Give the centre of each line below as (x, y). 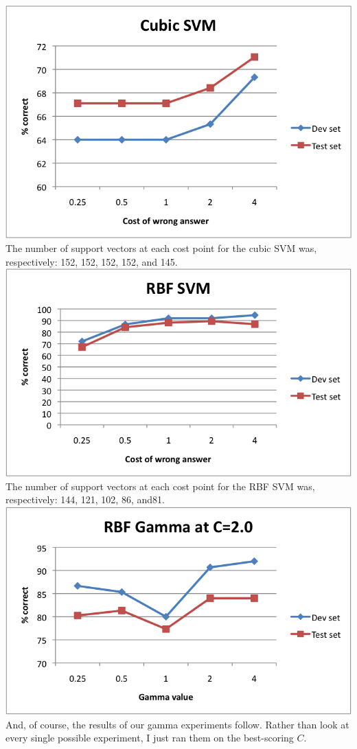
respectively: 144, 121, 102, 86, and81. (85, 499)
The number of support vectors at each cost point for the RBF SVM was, (160, 486)
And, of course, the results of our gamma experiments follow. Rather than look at (177, 724)
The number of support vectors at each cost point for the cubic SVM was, (161, 247)
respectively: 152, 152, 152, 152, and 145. (92, 261)
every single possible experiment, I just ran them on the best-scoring (150, 738)
